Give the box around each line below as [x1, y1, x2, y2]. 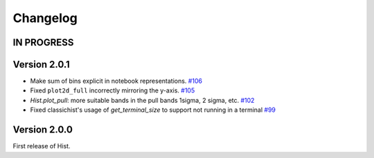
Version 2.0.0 [12, 124, 73, 136]
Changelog [12, 10, 78, 26]
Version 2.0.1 [12, 59, 71, 70]
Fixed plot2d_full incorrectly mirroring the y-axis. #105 [30, 86, 195, 95]
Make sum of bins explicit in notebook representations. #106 [30, 77, 202, 86]
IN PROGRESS [12, 37, 74, 48]
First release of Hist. [12, 142, 71, 150]
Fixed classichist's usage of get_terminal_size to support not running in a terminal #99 [30, 106, 276, 114]
